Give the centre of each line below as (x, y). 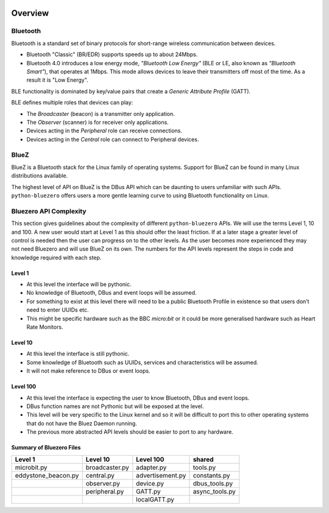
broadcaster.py (107, 467)
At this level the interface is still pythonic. (78, 354)
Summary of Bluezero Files (46, 448)
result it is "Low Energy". (57, 80)
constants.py (211, 475)
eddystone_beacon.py (47, 475)
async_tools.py (214, 491)
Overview (30, 13)
